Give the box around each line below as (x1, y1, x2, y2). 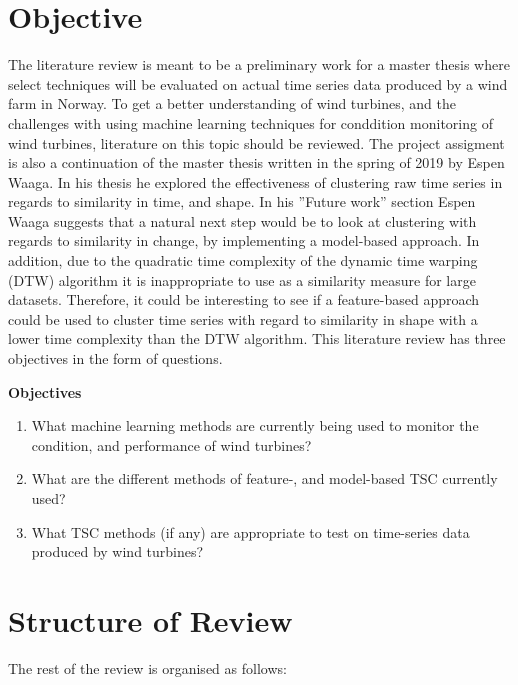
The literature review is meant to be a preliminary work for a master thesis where (8, 54, 510, 75)
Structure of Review (8, 599, 293, 640)
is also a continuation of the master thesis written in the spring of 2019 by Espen (8, 152, 505, 173)
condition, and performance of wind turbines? (31, 434, 312, 455)
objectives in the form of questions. (8, 348, 223, 369)
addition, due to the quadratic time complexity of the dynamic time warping (8, 250, 478, 271)
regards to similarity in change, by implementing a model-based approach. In (8, 230, 480, 251)
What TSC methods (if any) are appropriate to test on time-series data (31, 521, 470, 542)
